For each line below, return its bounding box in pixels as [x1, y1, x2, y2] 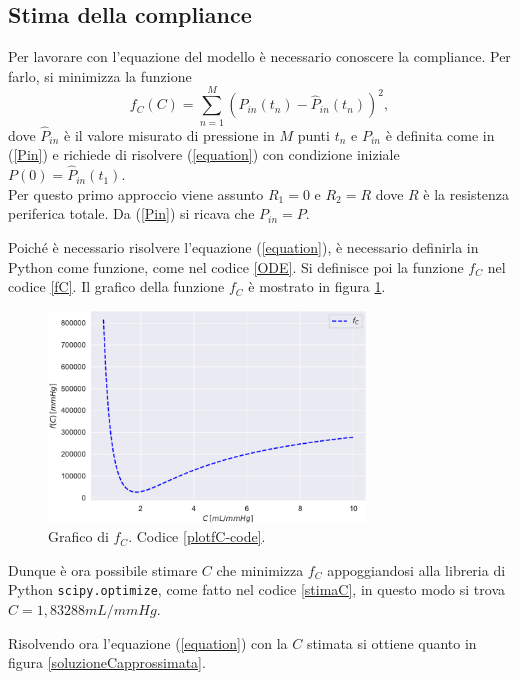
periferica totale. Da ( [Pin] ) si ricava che [8, 203, 255, 224]
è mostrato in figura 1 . [248, 276, 386, 297]
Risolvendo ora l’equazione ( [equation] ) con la [8, 632, 288, 653]
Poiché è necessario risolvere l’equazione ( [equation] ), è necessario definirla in [8, 236, 479, 257]
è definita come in [385, 124, 495, 145]
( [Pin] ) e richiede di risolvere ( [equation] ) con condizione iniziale [8, 144, 400, 165]
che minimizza [216, 559, 304, 580]
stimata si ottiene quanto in [306, 632, 477, 653]
